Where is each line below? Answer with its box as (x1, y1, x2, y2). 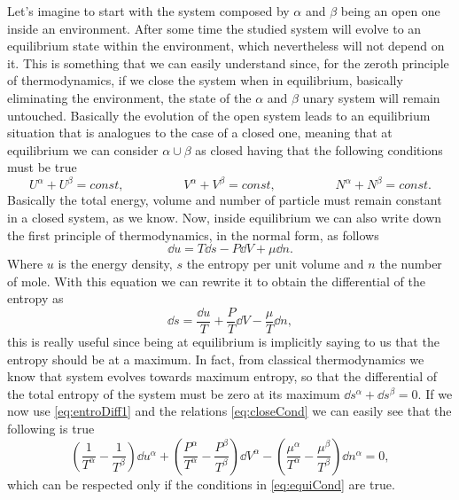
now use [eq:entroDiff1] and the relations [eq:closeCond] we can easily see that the (7, 402, 452, 420)
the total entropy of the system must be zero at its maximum (7, 384, 340, 402)
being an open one (340, 2, 440, 20)
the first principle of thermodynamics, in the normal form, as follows (7, 225, 379, 244)
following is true (7, 419, 95, 438)
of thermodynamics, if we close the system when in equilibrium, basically (7, 71, 403, 90)
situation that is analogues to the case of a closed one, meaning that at (7, 123, 393, 142)
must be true (7, 158, 77, 176)
